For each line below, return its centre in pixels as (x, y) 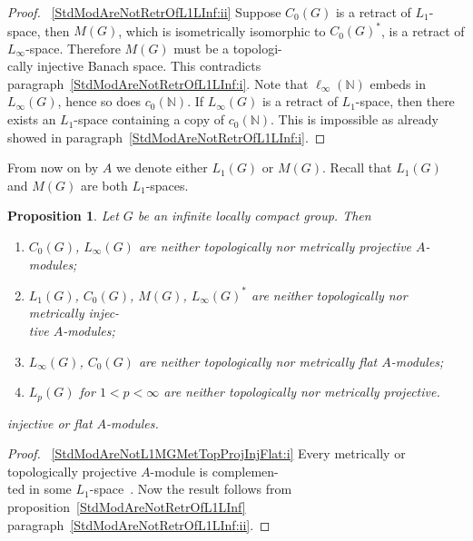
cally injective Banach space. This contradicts (134, 66)
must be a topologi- (228, 48)
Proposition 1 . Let (63, 216)
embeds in (398, 83)
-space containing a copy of (149, 119)
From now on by (53, 167)
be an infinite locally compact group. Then (254, 216)
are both (104, 185)
